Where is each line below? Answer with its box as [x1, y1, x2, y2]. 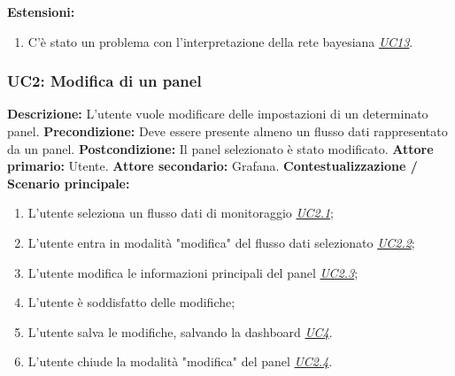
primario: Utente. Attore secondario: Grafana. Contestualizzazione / [7, 157, 418, 175]
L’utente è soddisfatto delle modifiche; [27, 293, 235, 311]
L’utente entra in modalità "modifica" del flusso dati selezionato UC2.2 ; [27, 233, 415, 251]
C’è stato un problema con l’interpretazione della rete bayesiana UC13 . [27, 32, 413, 50]
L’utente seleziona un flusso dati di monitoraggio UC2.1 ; [27, 203, 335, 222]
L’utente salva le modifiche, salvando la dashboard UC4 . [27, 322, 333, 341]
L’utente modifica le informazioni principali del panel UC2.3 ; [27, 263, 359, 281]
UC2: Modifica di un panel [7, 70, 202, 92]
